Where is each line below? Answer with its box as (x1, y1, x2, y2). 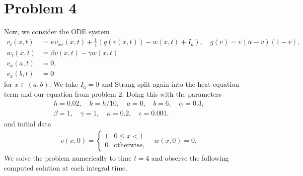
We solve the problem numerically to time (4, 153, 132, 163)
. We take (49, 79, 78, 89)
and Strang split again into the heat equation (101, 79, 239, 89)
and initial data (4, 118, 51, 129)
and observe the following (151, 153, 229, 163)
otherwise (114, 142, 143, 149)
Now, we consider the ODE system (4, 26, 110, 37)
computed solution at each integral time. (4, 162, 128, 173)
